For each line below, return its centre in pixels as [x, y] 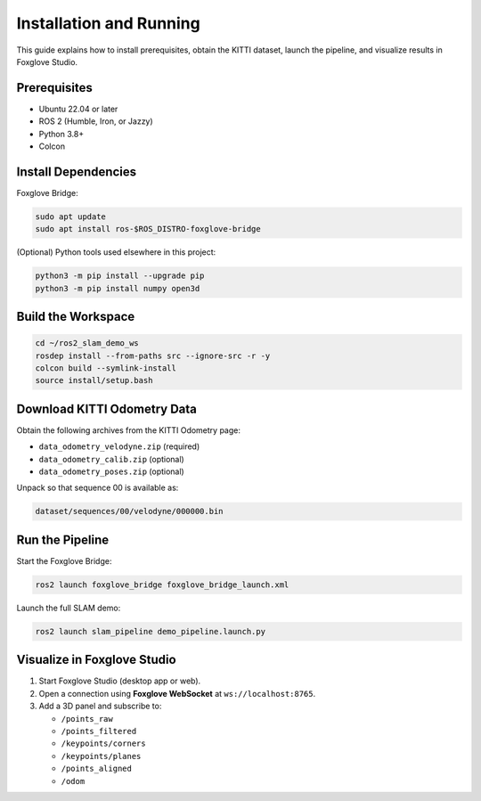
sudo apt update [71, 217]
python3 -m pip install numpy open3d [118, 288]
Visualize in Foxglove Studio [97, 660]
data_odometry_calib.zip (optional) [111, 459]
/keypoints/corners [103, 744]
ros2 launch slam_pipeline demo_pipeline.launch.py [151, 631]
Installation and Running [108, 23]
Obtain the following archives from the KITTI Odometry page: [128, 430]
